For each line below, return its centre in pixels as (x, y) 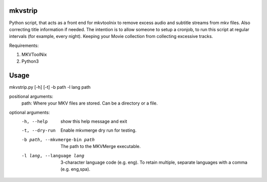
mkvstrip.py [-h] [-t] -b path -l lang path (50, 87)
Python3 (30, 61)
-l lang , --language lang (53, 156)
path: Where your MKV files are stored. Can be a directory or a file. (89, 103)
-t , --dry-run (39, 130)
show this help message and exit (94, 121)
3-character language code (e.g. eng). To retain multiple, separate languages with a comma (154, 162)
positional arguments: (31, 96)
